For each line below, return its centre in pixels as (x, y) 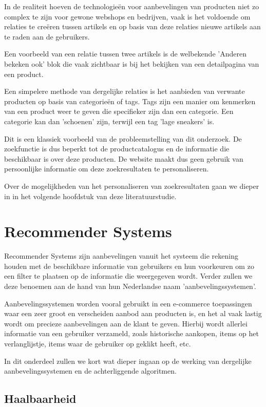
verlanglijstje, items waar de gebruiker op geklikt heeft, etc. (98, 343)
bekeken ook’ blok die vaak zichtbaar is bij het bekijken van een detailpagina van (132, 63)
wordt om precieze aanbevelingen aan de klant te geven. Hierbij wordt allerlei (126, 323)
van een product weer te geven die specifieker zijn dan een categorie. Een (119, 111)
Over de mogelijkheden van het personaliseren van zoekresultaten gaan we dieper (132, 186)
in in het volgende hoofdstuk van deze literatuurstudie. (90, 196)
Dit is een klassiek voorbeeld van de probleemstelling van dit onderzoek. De (123, 138)
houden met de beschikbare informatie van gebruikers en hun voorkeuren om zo (129, 266)
